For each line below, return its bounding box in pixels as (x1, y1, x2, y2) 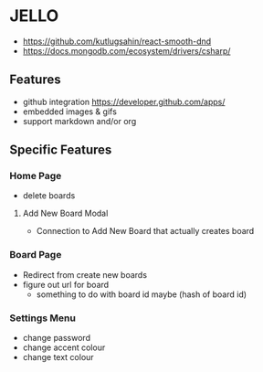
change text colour (22, 352, 94, 363)
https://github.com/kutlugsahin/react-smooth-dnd (22, 36, 212, 47)
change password (22, 333, 91, 344)
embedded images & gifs (22, 106, 117, 117)
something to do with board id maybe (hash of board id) (36, 289, 247, 300)
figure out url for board (22, 279, 110, 290)
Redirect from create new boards (22, 269, 148, 280)
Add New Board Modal (22, 207, 109, 219)
